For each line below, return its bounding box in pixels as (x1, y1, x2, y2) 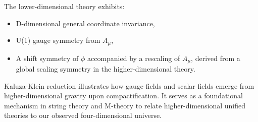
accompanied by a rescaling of (87, 52, 180, 63)
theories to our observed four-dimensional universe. (4, 110, 162, 120)
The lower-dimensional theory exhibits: (4, 1, 125, 11)
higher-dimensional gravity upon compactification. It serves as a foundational (4, 90, 243, 101)
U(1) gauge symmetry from (16, 35, 100, 45)
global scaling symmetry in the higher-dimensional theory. (16, 64, 195, 74)
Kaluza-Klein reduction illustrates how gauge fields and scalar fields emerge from (4, 80, 254, 91)
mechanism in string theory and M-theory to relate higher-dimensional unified (4, 100, 246, 110)
